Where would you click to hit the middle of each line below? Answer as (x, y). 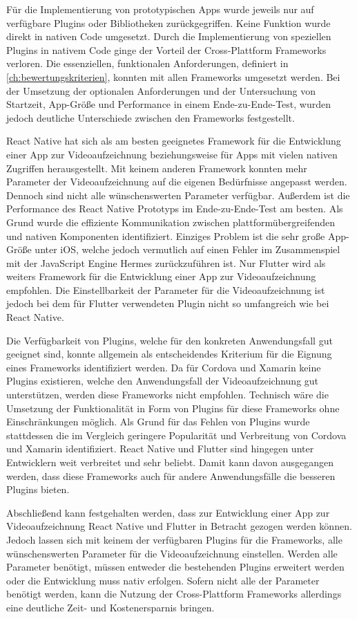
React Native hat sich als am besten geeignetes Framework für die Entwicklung (174, 141)
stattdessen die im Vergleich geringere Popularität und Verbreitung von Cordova (176, 435)
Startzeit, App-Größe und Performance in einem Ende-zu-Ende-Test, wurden (168, 104)
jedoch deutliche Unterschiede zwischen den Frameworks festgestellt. (151, 117)
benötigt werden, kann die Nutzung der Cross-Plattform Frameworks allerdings (174, 594)
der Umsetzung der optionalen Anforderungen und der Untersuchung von (161, 90)
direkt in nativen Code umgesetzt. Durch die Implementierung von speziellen (169, 36)
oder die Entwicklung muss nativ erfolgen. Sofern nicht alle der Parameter (163, 580)
